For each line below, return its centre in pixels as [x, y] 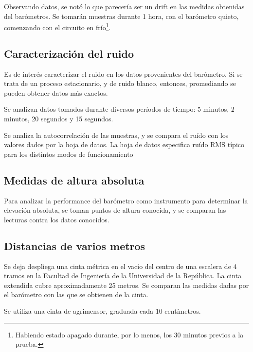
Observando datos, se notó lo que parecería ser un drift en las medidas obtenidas [124, 6]
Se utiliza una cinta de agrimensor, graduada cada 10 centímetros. [102, 310]
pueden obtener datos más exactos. [56, 92]
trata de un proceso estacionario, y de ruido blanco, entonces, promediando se [120, 83]
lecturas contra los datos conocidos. [57, 219]
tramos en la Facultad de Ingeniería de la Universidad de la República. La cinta [123, 276]
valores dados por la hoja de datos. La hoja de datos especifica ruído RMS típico [124, 144]
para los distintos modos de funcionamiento [69, 154]
